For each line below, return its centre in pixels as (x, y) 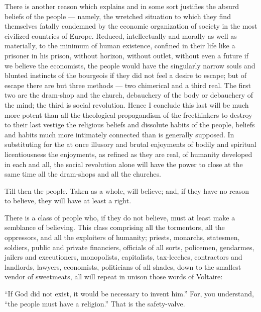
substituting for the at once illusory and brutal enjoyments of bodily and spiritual (130, 144)
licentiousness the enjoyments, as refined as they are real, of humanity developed (128, 154)
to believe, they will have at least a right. (68, 201)
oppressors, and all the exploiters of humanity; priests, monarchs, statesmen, (122, 237)
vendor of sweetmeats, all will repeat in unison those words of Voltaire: (114, 277)
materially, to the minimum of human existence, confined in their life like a (120, 46)
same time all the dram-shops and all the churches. (83, 174)
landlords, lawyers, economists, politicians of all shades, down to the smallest (123, 266)
